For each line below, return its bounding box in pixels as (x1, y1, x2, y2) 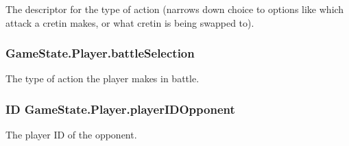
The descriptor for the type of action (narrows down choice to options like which (5, 2, 344, 16)
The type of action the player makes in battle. (5, 71, 200, 86)
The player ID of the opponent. (5, 127, 137, 142)
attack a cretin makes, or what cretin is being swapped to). (5, 15, 254, 29)
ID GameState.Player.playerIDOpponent (5, 100, 235, 117)
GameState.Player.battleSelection (5, 45, 195, 62)
